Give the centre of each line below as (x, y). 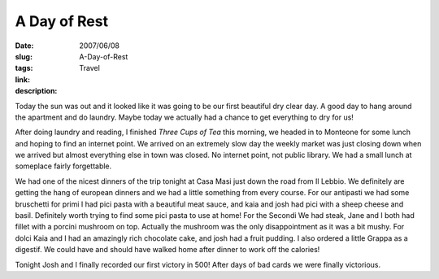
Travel (90, 68)
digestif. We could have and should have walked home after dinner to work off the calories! (167, 250)
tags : (24, 68)
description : (36, 91)
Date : (24, 46)
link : (23, 79)
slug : (24, 56)
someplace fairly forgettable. (63, 166)
